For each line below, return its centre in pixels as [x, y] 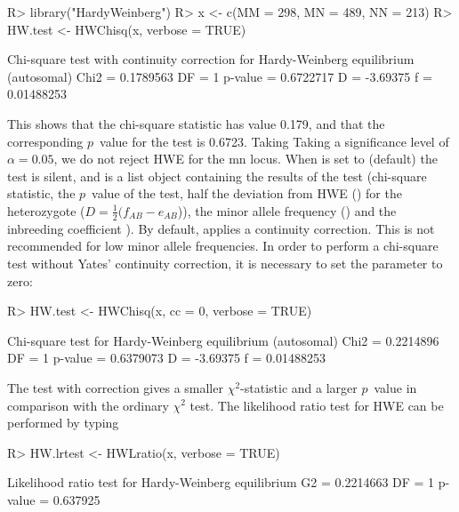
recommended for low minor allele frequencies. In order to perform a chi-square [223, 246]
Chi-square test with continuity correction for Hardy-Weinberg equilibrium [211, 59]
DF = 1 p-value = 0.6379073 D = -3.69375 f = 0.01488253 [166, 358]
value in [395, 387]
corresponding [45, 141]
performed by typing [63, 423]
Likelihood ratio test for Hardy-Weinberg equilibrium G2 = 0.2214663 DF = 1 [221, 482]
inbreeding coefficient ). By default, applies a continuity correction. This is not [221, 228]
